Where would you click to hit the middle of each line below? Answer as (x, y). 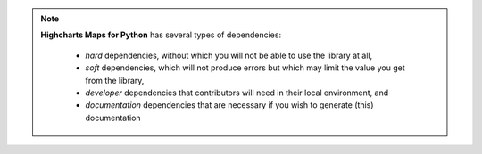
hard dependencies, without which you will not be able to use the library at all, (229, 55)
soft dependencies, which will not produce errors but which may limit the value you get (245, 68)
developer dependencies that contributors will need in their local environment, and (237, 93)
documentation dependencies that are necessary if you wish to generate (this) (229, 105)
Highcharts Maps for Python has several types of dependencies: (161, 35)
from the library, (115, 80)
